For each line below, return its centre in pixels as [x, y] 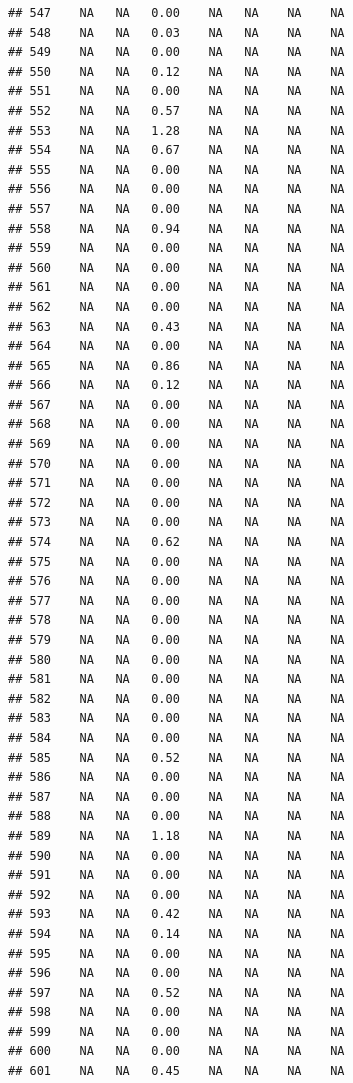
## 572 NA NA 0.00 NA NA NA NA [176, 502]
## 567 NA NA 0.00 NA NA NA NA [176, 404]
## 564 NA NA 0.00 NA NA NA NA [176, 346]
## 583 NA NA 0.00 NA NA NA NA [176, 718]
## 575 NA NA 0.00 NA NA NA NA [176, 561]
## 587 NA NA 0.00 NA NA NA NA [176, 796]
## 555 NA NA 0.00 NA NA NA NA [176, 169]
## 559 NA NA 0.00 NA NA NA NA [176, 248]
